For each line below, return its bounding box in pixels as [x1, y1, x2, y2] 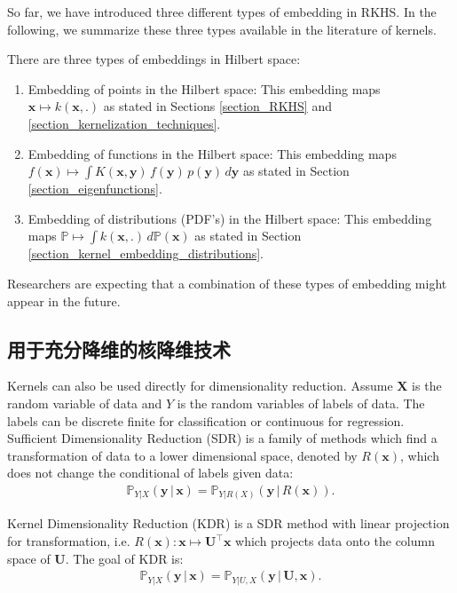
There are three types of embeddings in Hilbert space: [7, 50, 301, 68]
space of [7, 549, 51, 567]
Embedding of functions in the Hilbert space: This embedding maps [28, 144, 397, 162]
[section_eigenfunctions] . [28, 179, 162, 198]
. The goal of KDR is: [65, 549, 184, 567]
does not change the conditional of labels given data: [7, 463, 294, 482]
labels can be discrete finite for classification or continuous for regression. [7, 411, 405, 430]
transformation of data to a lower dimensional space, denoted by [7, 446, 358, 464]
